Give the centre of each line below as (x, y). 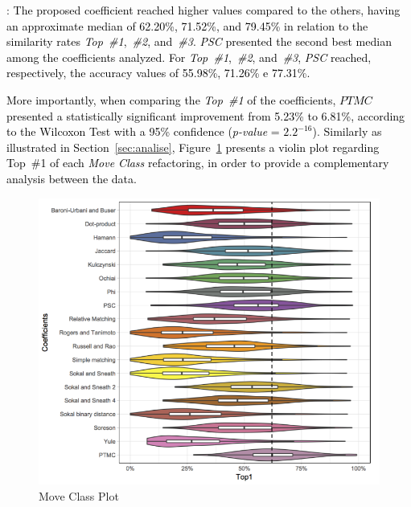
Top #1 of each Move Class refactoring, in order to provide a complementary (198, 163)
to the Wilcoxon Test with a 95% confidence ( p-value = (143, 131)
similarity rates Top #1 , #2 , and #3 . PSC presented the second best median (199, 41)
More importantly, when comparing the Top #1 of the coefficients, (171, 99)
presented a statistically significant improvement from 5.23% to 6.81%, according (206, 115)
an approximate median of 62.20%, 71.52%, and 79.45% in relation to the (187, 25)
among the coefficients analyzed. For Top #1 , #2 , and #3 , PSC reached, (189, 57)
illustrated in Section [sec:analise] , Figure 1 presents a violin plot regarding (193, 147)
